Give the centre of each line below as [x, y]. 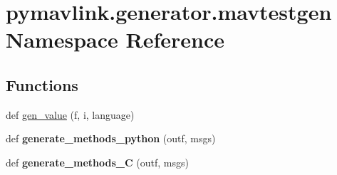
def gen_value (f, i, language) [70, 114]
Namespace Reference [115, 39]
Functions [42, 84]
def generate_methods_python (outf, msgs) [111, 138]
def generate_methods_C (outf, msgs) [97, 162]
